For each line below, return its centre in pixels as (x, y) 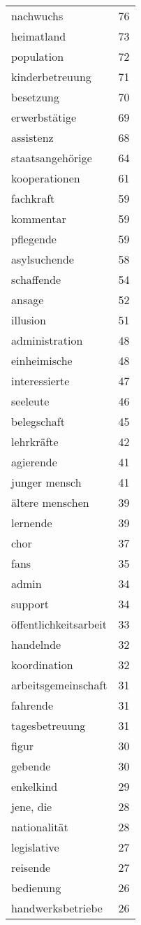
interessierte (40, 381)
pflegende (34, 239)
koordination (42, 665)
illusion (29, 320)
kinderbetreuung (51, 77)
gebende (31, 766)
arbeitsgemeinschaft (59, 685)
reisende (31, 867)
